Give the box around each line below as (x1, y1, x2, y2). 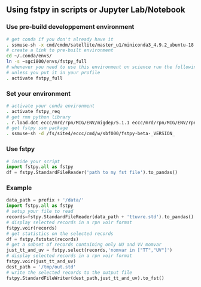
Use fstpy (6, 145, 35, 153)
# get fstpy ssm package (6, 125, 68, 131)
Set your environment (6, 89, 71, 97)
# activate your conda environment (6, 103, 95, 109)
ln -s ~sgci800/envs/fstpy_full (6, 59, 87, 65)
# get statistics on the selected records (6, 230, 114, 237)
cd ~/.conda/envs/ (6, 53, 52, 59)
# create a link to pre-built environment (6, 47, 114, 53)
